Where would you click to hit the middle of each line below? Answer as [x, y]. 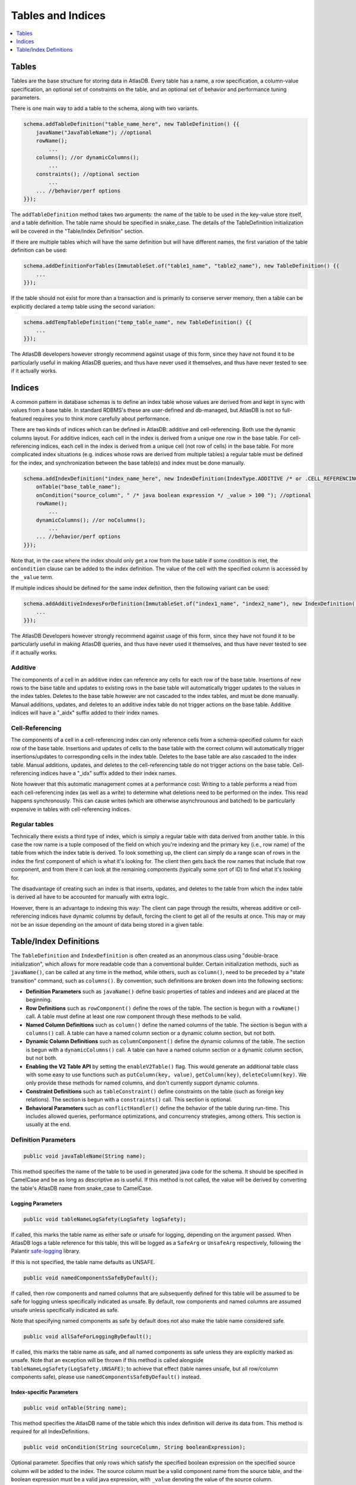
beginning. [39, 1000]
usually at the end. [48, 1124]
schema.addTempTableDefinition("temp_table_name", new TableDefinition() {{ [138, 322]
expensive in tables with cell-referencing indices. [71, 809]
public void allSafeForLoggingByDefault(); [88, 1336]
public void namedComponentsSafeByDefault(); [91, 1278]
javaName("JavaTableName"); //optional [94, 132]
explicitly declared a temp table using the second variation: [83, 307]
